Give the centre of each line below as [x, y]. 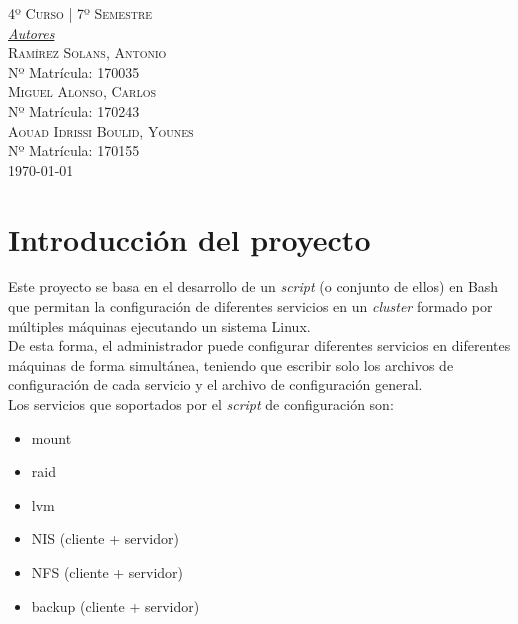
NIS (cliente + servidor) [105, 538]
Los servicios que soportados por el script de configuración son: [201, 404]
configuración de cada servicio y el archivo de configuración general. [215, 384]
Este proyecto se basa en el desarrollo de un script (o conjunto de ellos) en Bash [253, 286]
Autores [31, 32]
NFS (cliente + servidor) [107, 572]
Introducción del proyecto [189, 238]
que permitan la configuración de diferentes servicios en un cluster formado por [250, 306]
